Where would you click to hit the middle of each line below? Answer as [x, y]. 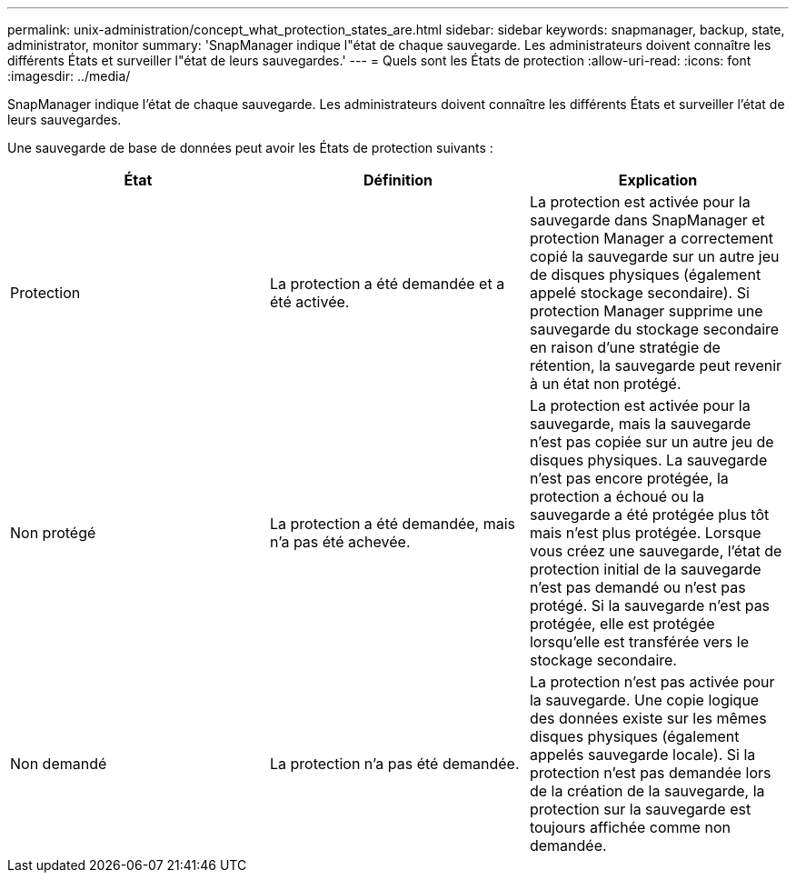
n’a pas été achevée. [340, 542]
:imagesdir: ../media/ [69, 76]
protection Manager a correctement [652, 238]
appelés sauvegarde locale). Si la [642, 755]
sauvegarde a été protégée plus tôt [649, 515]
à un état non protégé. [605, 384]
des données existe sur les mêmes [648, 718]
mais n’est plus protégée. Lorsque [645, 533]
